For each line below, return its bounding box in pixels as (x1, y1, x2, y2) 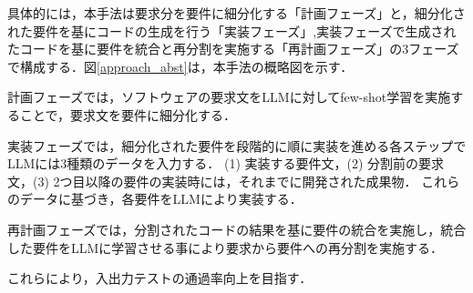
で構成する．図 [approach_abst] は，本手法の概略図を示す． (7, 56, 354, 76)
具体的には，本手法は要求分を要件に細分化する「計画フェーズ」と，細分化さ (7, 4, 466, 22)
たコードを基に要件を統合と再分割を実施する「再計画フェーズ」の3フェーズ (7, 39, 459, 58)
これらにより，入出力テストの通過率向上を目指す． (7, 268, 313, 288)
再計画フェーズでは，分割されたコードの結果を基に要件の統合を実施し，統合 (7, 219, 467, 238)
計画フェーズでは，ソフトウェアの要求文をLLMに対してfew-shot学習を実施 (7, 87, 451, 106)
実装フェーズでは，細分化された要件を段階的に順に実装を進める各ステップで (7, 136, 467, 155)
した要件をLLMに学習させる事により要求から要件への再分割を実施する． (7, 237, 444, 257)
